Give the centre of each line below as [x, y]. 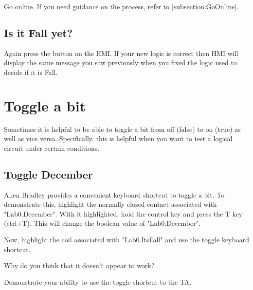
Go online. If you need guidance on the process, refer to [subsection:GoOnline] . [121, 6]
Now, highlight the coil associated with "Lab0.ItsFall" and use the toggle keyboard [126, 240]
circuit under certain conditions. [52, 148]
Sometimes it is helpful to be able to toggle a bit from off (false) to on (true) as [122, 129]
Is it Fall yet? [38, 32]
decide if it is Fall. [31, 72]
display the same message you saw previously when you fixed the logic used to [120, 63]
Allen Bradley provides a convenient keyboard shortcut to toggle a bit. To [114, 194]
